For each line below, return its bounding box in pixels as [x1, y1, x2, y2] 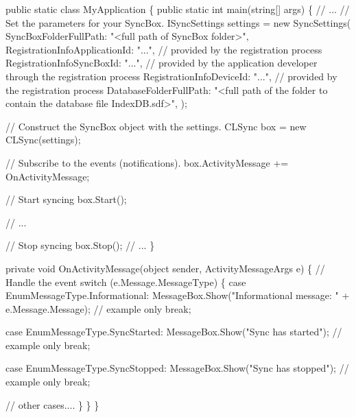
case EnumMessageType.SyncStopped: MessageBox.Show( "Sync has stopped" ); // [5, 361, 349, 375]
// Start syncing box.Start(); [5, 192, 127, 206]
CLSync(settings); [5, 132, 81, 147]
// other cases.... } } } [5, 397, 99, 412]
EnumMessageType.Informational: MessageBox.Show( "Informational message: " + [5, 288, 350, 302]
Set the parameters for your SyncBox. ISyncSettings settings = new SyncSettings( [5, 15, 351, 29]
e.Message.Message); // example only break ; [5, 301, 191, 315]
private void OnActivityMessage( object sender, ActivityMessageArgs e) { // [5, 261, 325, 275]
